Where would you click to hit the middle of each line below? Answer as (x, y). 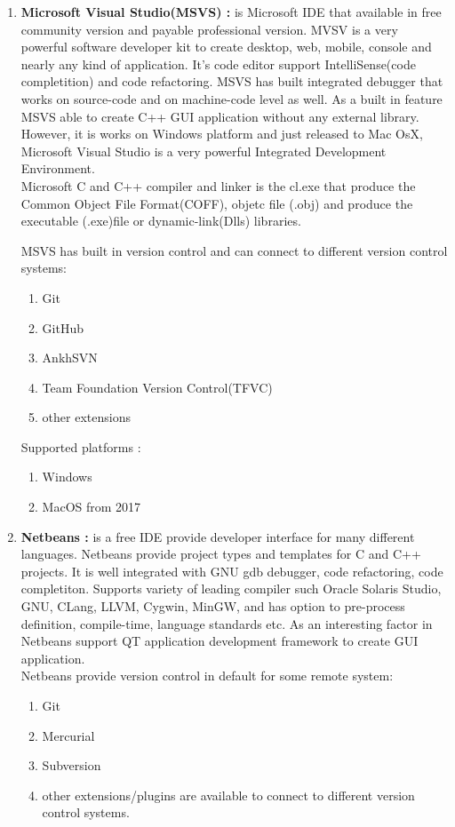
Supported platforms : (81, 446)
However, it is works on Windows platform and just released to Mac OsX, (222, 134)
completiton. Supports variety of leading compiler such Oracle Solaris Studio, (231, 588)
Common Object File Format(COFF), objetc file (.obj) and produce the (217, 203)
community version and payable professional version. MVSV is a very (209, 29)
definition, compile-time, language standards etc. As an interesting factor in (227, 623)
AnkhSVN (70, 358)
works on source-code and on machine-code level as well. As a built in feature (231, 98)
